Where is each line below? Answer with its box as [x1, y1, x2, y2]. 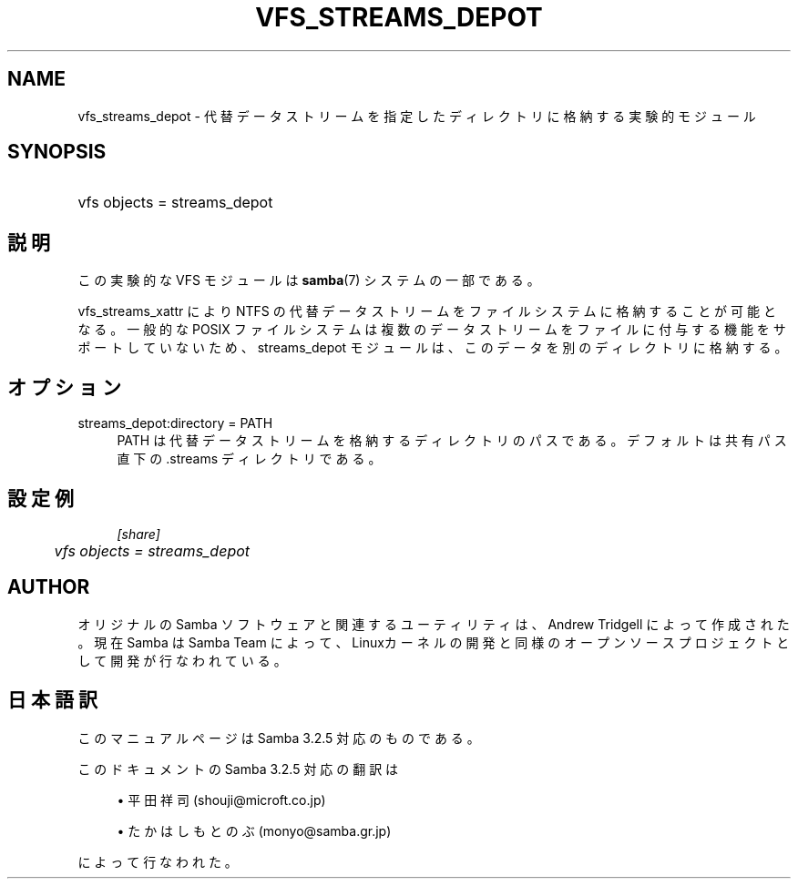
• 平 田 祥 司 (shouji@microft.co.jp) [117, 791, 326, 808]
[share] [117, 525, 160, 542]
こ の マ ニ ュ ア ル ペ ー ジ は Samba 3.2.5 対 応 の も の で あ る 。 [77, 729, 480, 746]
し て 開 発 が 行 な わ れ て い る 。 [77, 652, 287, 668]
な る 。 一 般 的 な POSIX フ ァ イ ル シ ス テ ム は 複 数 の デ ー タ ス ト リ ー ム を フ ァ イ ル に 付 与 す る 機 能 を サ [77, 321, 786, 338]
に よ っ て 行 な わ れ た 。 [77, 853, 238, 870]
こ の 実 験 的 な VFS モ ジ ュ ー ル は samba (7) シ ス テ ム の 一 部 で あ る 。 [77, 272, 540, 289]
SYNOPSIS [7, 140, 107, 164]
